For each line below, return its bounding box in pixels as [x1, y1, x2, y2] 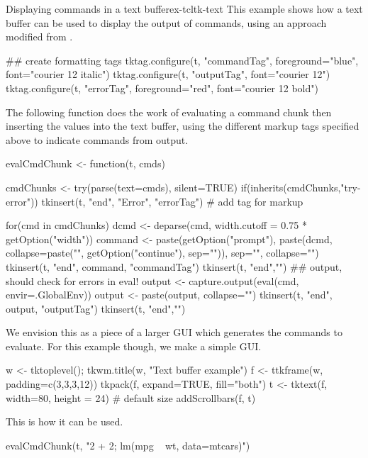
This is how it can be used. [6, 414, 123, 429]
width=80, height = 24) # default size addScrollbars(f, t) [6, 390, 256, 405]
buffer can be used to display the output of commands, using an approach [6, 15, 327, 30]
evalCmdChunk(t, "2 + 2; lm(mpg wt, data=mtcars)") [6, 437, 250, 452]
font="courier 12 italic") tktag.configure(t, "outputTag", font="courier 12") [6, 67, 330, 82]
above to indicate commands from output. [6, 132, 189, 147]
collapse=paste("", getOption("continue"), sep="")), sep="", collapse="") [6, 245, 319, 260]
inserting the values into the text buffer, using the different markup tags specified [6, 118, 359, 133]
